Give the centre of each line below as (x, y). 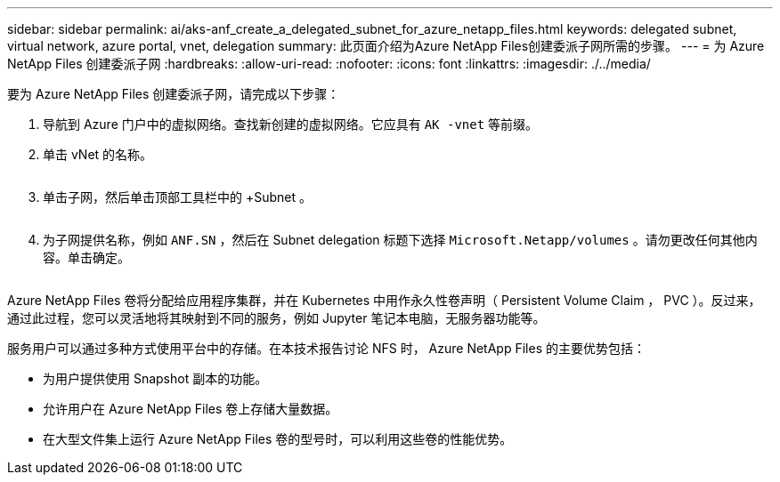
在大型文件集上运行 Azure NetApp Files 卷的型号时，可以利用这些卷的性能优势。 (278, 439)
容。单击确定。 (86, 257)
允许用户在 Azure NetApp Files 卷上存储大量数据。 (191, 409)
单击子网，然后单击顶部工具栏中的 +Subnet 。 (177, 197)
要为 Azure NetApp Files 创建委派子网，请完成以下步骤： (174, 94)
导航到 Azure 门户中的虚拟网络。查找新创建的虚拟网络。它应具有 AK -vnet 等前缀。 (291, 124)
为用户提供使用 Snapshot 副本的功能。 (155, 378)
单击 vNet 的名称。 (98, 154)
